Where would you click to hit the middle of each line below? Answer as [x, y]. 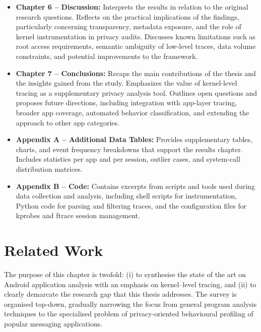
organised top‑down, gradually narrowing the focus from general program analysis [130, 304]
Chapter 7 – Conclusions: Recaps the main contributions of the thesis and [136, 73]
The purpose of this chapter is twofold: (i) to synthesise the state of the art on [125, 274]
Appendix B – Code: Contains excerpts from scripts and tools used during [135, 186]
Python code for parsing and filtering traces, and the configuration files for [131, 205]
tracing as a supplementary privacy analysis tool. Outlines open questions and [137, 92]
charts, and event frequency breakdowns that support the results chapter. [129, 149]
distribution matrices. [49, 169]
